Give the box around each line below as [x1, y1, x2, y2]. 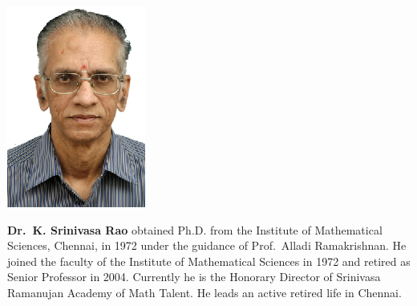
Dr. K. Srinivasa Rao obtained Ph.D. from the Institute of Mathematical [7, 221, 383, 238]
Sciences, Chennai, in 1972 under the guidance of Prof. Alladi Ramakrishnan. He [7, 237, 407, 254]
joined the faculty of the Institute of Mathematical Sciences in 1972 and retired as [7, 252, 411, 269]
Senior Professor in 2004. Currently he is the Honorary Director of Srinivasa [7, 268, 381, 285]
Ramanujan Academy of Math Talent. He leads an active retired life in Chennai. [7, 284, 402, 300]
